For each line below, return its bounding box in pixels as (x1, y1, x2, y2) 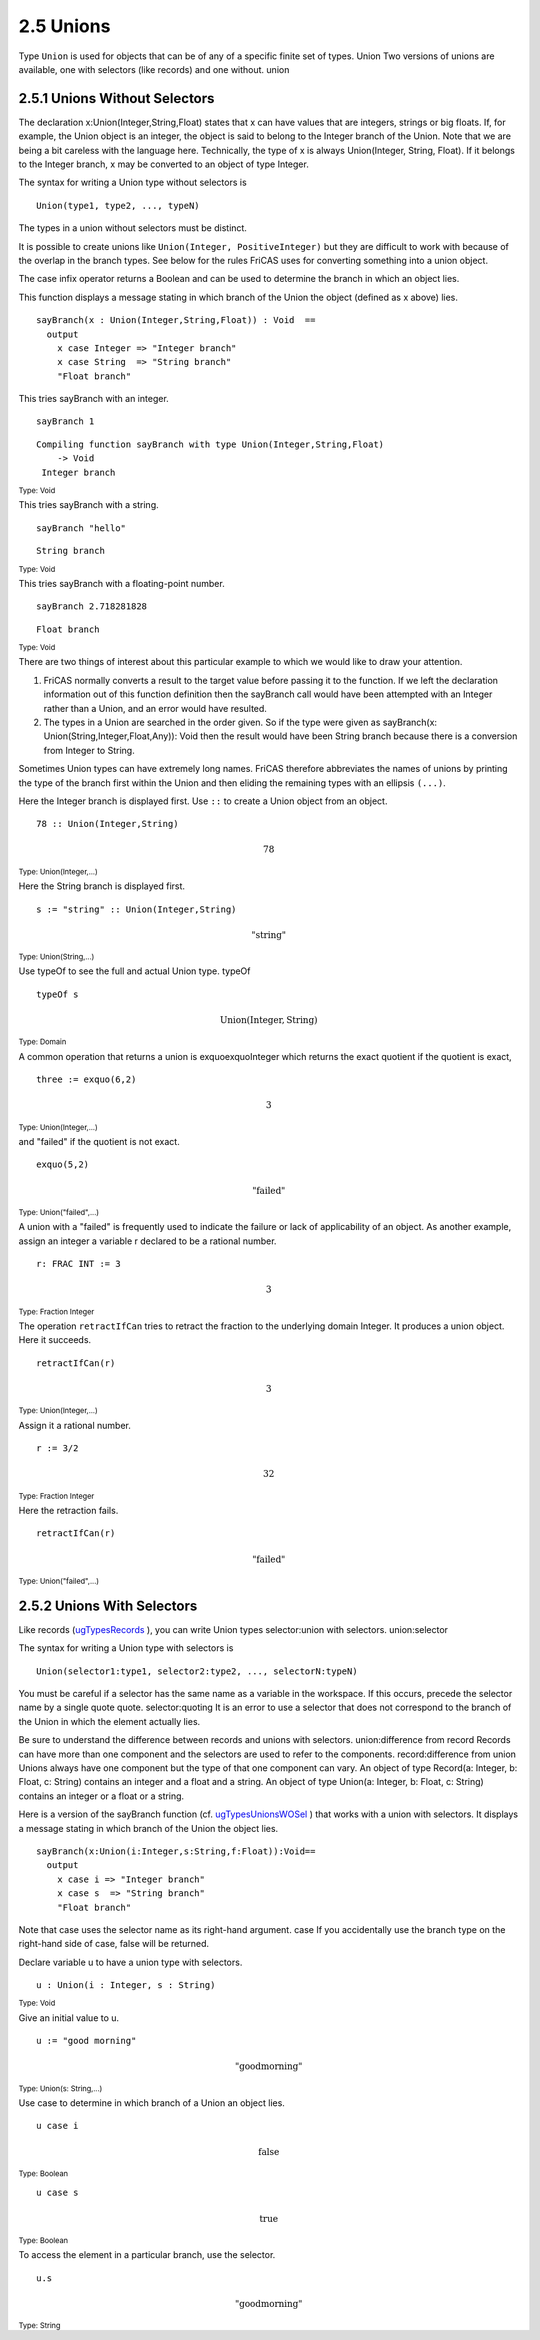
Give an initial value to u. (18, 2011, 120, 2024)
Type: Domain (18, 1037, 67, 1047)
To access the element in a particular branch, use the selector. (18, 2249, 276, 2261)
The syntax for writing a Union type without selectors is (18, 176, 247, 189)
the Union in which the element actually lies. (18, 1715, 201, 1727)
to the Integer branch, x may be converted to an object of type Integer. (18, 158, 309, 170)
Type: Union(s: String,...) (18, 2083, 103, 2094)
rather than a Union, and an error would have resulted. (43, 702, 267, 714)
